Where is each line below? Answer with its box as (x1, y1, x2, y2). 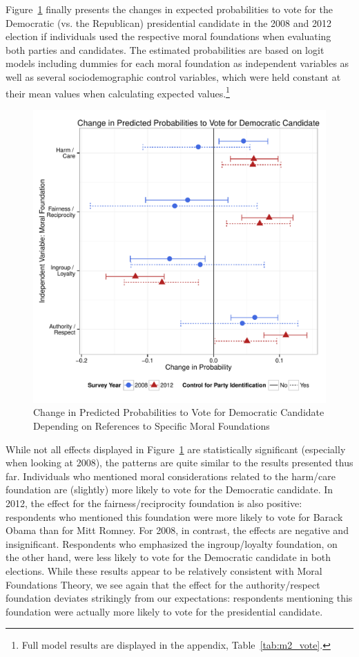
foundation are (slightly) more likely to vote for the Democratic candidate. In (6, 482, 333, 497)
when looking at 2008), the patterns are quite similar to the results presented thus (6, 455, 353, 470)
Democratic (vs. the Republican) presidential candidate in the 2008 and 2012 (6, 15, 331, 30)
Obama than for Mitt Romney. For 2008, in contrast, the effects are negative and (6, 523, 349, 537)
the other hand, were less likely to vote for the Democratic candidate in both (6, 550, 331, 564)
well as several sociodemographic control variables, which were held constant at (6, 69, 341, 84)
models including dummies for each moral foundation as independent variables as (6, 56, 349, 70)
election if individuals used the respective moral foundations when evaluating (6, 29, 331, 44)
